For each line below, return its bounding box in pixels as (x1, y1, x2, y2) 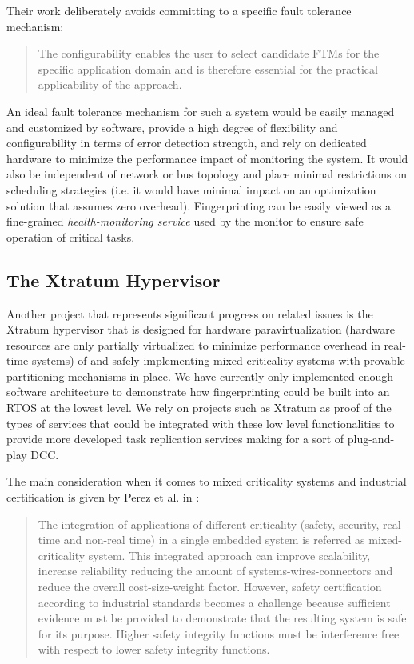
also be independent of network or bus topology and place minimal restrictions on (6, 166, 407, 182)
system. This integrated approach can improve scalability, (88, 546, 371, 563)
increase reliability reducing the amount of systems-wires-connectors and (38, 562, 393, 579)
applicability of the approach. (38, 76, 182, 93)
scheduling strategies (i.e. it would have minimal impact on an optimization (6, 181, 376, 198)
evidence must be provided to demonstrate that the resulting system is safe (38, 610, 407, 626)
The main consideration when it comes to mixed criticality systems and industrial (6, 473, 407, 490)
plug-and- (347, 430, 395, 447)
